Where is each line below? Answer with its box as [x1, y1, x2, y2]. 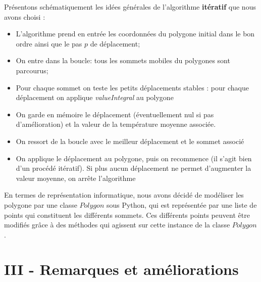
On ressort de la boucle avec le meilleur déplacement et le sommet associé [16, 135, 244, 146]
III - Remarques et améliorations [4, 259, 239, 279]
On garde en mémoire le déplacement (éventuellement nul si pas [16, 109, 214, 119]
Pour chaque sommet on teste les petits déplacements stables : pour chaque [16, 82, 249, 92]
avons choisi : [4, 11, 45, 22]
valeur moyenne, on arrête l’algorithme [16, 172, 136, 183]
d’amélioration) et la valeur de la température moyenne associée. [16, 119, 216, 129]
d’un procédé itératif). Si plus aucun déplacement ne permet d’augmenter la [16, 163, 251, 173]
